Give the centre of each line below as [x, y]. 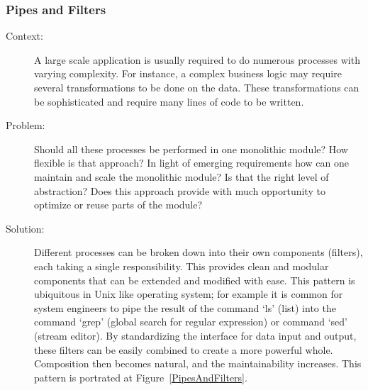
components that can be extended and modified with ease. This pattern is [195, 280]
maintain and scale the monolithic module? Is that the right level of [182, 176]
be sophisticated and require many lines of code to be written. [169, 101]
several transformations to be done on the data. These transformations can [197, 87]
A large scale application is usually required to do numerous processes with [197, 59]
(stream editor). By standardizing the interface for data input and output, [195, 335]
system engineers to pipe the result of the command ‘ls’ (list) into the [185, 307]
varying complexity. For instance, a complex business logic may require [188, 73]
